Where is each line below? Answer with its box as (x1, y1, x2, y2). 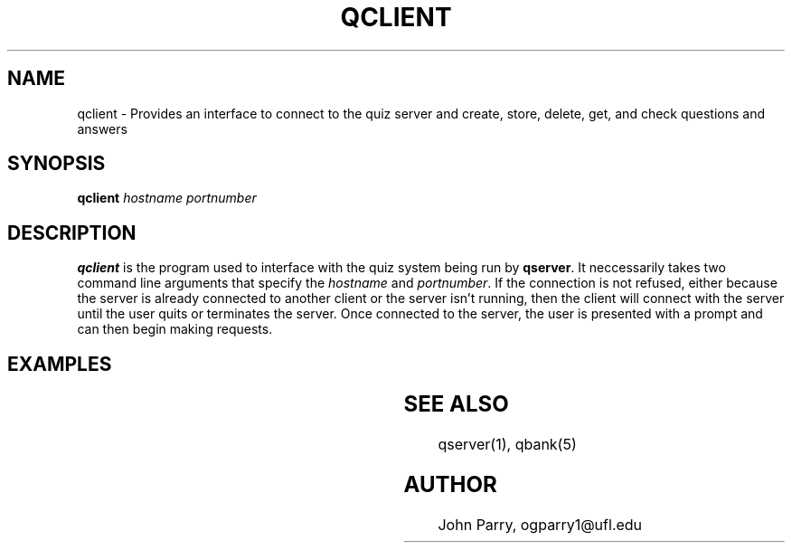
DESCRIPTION (7, 221, 137, 244)
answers (77, 120, 127, 137)
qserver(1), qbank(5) (438, 435, 577, 454)
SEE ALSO (403, 391, 509, 418)
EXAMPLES (7, 352, 112, 375)
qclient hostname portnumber (77, 190, 257, 206)
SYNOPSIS (7, 152, 106, 175)
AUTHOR (403, 470, 497, 498)
